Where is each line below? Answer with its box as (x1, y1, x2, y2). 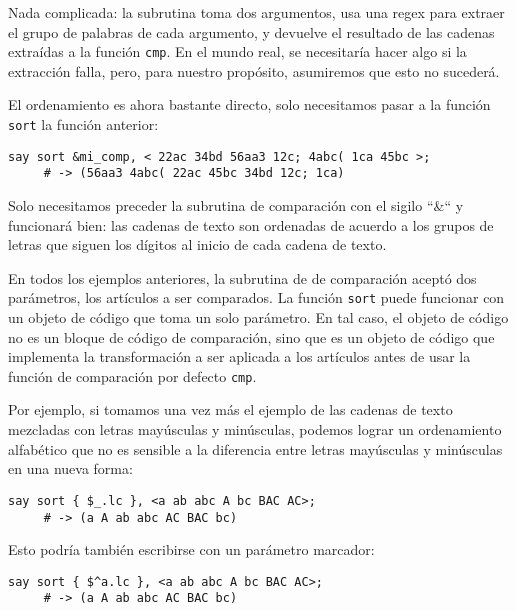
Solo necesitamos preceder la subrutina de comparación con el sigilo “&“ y (8, 195, 464, 215)
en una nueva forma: (8, 458, 133, 479)
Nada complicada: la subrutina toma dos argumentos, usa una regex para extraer (8, 2, 505, 22)
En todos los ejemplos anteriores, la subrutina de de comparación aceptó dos (8, 267, 477, 288)
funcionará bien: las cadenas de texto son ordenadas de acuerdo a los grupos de (8, 214, 494, 235)
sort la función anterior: (8, 114, 159, 135)
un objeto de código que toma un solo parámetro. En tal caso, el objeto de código (8, 307, 509, 328)
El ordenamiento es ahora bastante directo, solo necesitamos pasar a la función (8, 94, 491, 115)
